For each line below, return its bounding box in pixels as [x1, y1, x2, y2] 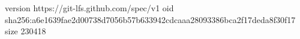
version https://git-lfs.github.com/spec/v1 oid [5, 2, 174, 14]
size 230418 [5, 25, 46, 37]
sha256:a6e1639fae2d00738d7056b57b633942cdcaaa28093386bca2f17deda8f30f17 [5, 13, 296, 25]
